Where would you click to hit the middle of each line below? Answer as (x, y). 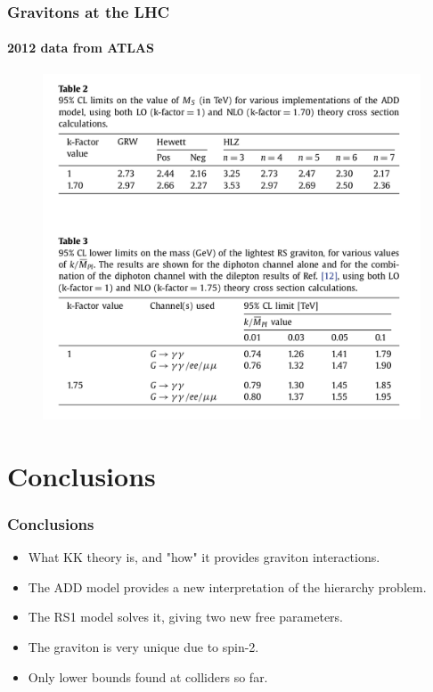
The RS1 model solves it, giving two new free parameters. (186, 617)
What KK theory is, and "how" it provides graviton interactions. (204, 557)
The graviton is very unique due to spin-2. (143, 647)
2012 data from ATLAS (81, 48)
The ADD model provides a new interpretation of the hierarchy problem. (227, 586)
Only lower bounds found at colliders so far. (148, 676)
